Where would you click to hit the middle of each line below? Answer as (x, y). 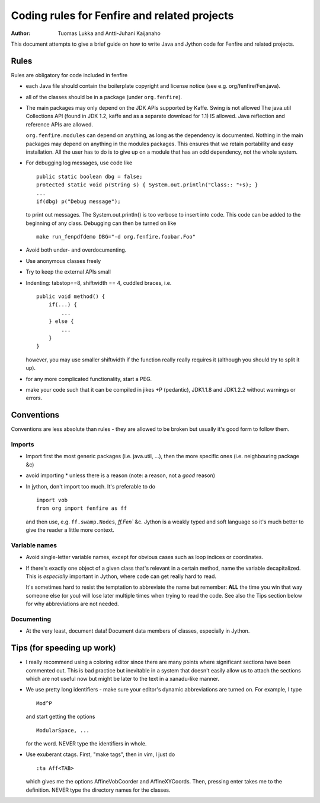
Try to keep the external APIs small (68, 272)
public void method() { (71, 296)
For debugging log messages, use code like (79, 163)
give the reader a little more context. (70, 530)
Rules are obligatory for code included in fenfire (69, 75)
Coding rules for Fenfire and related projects (122, 15)
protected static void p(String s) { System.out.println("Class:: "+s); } (147, 185)
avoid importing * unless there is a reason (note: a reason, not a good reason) (121, 475)
